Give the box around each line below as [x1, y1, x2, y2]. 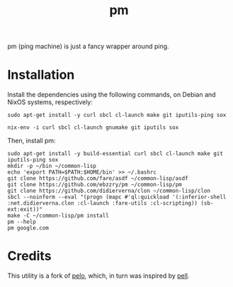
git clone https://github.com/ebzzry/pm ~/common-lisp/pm [7, 181, 182, 188]
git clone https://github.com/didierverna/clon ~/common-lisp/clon [7, 187, 211, 195]
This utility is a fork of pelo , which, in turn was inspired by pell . [7, 271, 190, 280]
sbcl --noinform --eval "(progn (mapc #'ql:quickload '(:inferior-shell [7, 193, 227, 201]
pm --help [7, 218, 37, 225]
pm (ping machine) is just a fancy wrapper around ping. [7, 42, 169, 51]
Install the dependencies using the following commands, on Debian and [7, 91, 216, 99]
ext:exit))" [7, 206, 42, 213]
